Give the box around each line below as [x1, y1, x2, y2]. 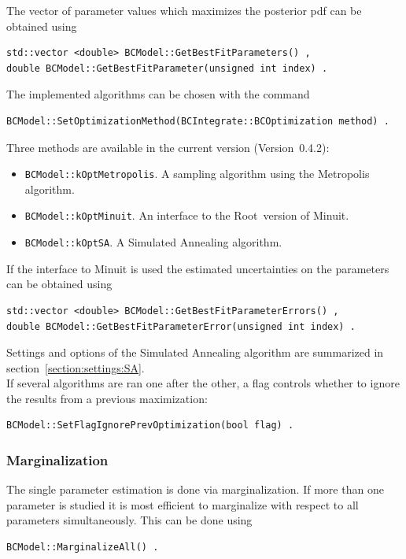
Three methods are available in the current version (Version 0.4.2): [6, 139, 330, 155]
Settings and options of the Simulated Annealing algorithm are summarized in [6, 344, 384, 361]
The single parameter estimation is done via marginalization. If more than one [6, 481, 384, 498]
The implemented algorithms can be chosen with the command [6, 86, 310, 102]
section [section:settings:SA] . [6, 359, 145, 376]
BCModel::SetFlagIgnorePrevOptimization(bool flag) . [6, 420, 294, 431]
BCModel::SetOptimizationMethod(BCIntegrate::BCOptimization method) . [6, 115, 389, 127]
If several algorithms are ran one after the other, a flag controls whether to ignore [6, 375, 400, 391]
